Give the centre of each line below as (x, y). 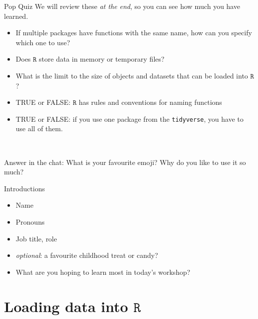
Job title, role (36, 238)
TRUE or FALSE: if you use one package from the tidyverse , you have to (129, 119)
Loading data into (66, 306)
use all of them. (39, 128)
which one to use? (43, 42)
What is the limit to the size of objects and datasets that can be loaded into (132, 75)
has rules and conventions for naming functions (150, 102)
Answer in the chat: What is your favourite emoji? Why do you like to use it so (125, 162)
